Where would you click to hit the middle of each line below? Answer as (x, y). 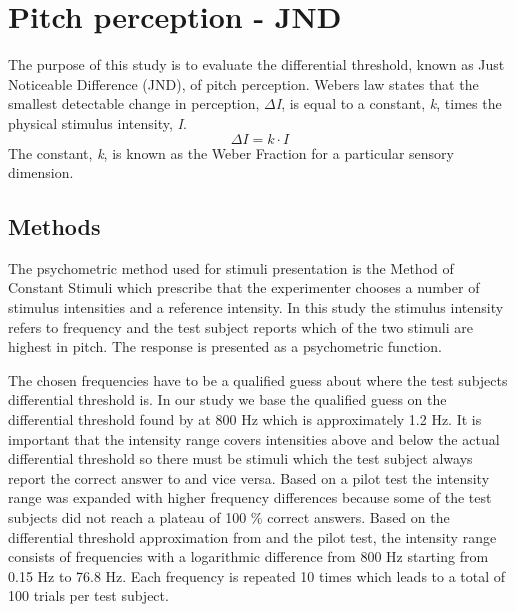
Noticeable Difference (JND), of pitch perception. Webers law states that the (243, 83)
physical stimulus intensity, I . (97, 122)
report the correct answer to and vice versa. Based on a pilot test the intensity (249, 477)
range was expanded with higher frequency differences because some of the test (250, 497)
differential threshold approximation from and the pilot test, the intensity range (252, 536)
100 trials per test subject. (88, 595)
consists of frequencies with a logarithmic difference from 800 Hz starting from (248, 556)
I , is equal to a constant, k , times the (388, 103)
